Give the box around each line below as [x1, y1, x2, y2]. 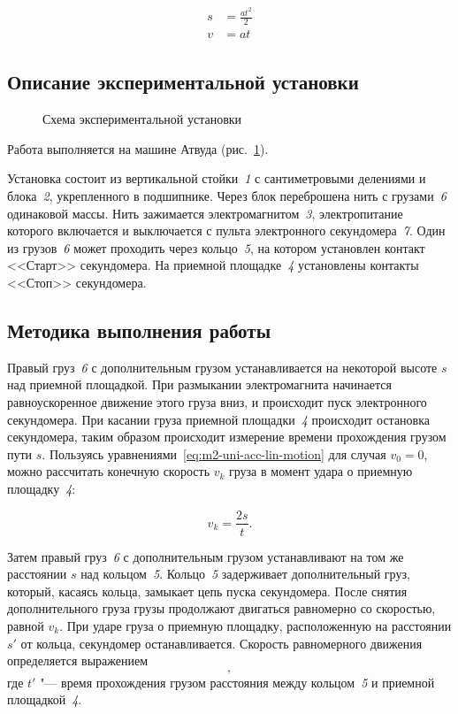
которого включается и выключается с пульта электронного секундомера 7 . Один [7, 221, 446, 240]
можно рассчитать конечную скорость [7, 462, 210, 480]
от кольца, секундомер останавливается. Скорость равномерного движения [20, 633, 423, 652]
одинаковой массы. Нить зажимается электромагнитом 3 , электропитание [7, 203, 403, 222]
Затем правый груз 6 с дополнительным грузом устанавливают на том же [7, 547, 404, 565]
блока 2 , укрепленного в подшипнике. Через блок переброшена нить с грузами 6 [7, 186, 447, 204]
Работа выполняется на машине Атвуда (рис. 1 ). [7, 139, 269, 157]
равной [7, 616, 44, 634]
